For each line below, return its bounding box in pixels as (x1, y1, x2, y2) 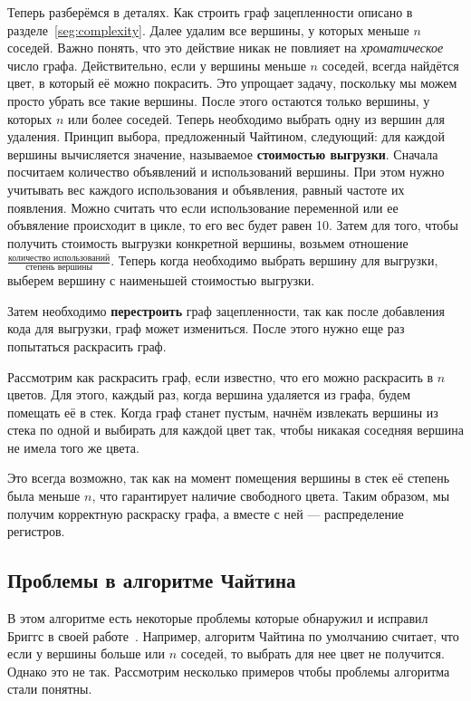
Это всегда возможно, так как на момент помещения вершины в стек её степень (7, 468, 450, 487)
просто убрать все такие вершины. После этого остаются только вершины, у (7, 91, 430, 110)
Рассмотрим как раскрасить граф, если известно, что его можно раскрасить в (7, 367, 434, 386)
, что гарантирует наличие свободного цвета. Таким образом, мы (91, 486, 450, 505)
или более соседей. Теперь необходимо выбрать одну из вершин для (67, 109, 445, 128)
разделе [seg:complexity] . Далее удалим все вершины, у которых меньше (7, 20, 409, 39)
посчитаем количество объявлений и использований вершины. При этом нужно (7, 162, 445, 181)
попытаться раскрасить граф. (7, 336, 167, 355)
